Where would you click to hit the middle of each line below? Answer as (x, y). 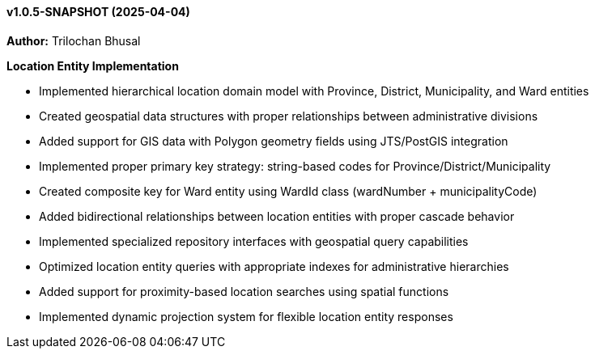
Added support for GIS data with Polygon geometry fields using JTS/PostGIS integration (274, 141)
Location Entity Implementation (93, 66)
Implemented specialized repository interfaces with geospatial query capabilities (254, 241)
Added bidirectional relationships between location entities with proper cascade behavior (277, 216)
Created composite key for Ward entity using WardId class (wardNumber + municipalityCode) (288, 191)
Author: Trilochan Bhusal (74, 40)
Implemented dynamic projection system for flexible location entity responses (246, 316)
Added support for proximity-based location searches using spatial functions (244, 291)
